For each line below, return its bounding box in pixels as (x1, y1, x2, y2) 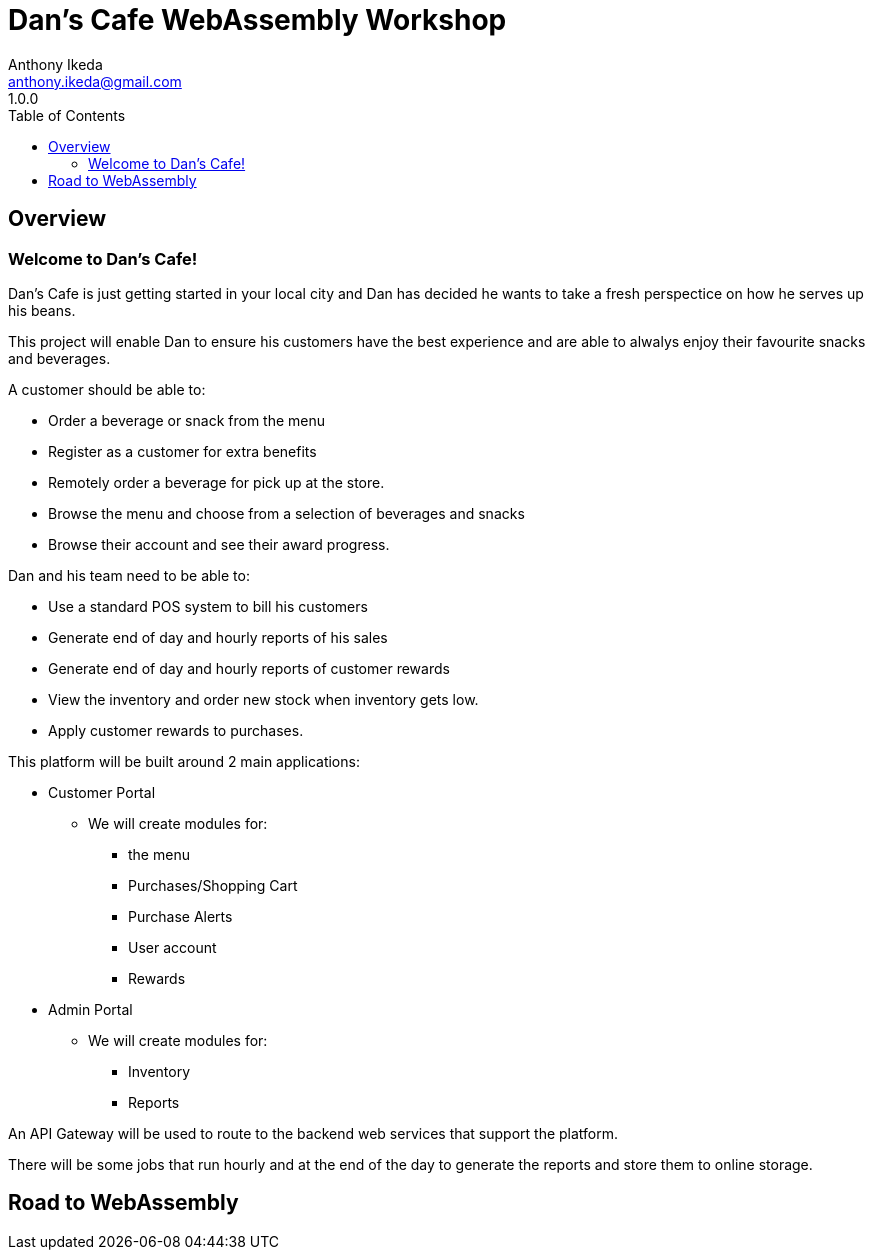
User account (128, 938, 217, 956)
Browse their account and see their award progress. (48, 535, 390, 553)
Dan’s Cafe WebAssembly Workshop (8, 3, 507, 37)
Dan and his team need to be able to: (8, 566, 250, 584)
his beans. (8, 301, 76, 319)
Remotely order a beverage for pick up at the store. (48, 473, 385, 491)
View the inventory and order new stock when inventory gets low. (48, 690, 479, 708)
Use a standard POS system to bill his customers (48, 597, 368, 615)
